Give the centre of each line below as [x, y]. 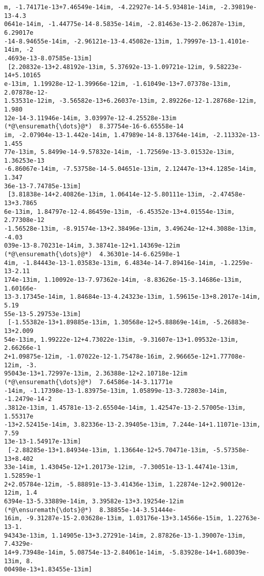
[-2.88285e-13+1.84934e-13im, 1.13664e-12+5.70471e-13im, [108, 450]
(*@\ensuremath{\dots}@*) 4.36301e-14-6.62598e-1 [92, 254]
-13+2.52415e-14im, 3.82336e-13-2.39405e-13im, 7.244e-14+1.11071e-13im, [133, 425]
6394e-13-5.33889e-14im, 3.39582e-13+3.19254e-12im [94, 502]
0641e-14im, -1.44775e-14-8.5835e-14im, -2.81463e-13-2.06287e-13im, [125, 24]
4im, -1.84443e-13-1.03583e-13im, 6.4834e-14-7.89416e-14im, [111, 263]
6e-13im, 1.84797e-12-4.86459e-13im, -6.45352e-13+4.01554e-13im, [120, 212]
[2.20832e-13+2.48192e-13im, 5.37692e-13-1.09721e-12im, [107, 67]
